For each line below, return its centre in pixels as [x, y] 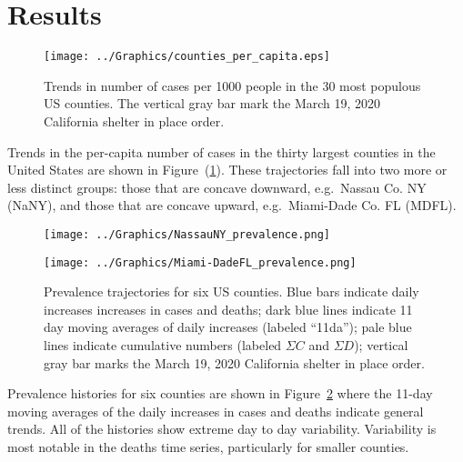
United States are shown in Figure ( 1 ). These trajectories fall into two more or [227, 170]
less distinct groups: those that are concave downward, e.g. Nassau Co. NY [217, 187]
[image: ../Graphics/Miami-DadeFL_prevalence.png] [200, 262]
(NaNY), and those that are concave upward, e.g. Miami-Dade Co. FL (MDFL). [232, 205]
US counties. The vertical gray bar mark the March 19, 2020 [212, 103]
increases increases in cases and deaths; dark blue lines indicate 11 [228, 309]
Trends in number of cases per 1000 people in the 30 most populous [232, 85]
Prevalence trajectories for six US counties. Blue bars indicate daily [231, 291]
